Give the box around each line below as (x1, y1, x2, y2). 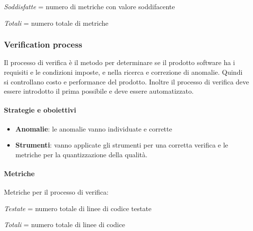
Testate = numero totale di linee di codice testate (4, 203, 152, 213)
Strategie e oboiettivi (4, 105, 76, 115)
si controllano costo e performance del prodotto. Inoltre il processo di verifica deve (4, 76, 249, 86)
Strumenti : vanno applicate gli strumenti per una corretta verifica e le (15, 140, 228, 150)
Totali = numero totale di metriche (4, 17, 108, 28)
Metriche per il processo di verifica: (4, 187, 108, 197)
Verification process (4, 38, 82, 50)
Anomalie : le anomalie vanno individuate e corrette (15, 123, 172, 133)
